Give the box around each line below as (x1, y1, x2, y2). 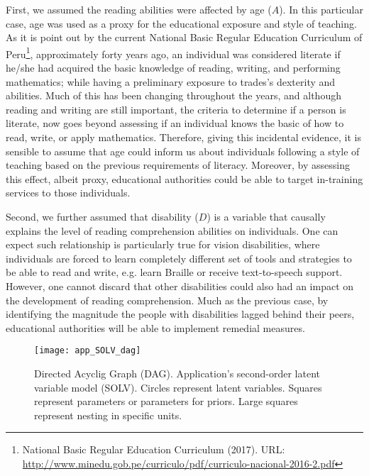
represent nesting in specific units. (34, 407, 182, 422)
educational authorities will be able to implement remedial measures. (6, 320, 305, 335)
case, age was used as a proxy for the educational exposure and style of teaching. (6, 16, 357, 31)
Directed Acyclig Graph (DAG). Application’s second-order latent (34, 365, 321, 380)
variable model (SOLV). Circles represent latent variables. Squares (34, 380, 322, 394)
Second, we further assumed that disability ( (6, 209, 199, 223)
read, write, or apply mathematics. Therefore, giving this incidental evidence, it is (6, 130, 361, 144)
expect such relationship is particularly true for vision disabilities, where (6, 237, 320, 252)
